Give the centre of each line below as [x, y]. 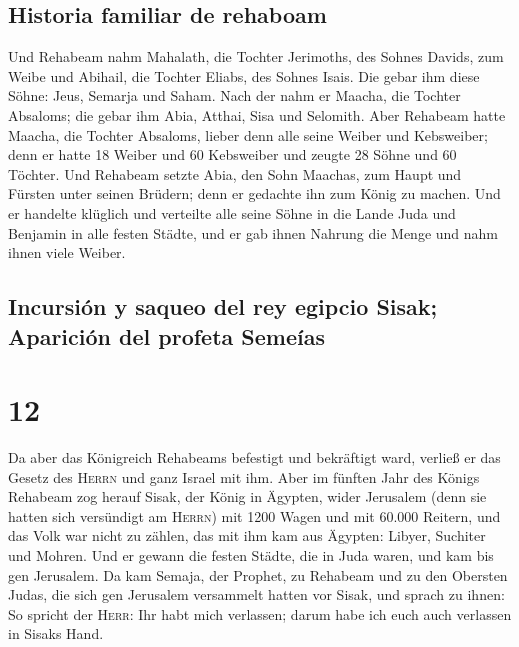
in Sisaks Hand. [56, 633]
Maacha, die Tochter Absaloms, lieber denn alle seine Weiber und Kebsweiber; [248, 134]
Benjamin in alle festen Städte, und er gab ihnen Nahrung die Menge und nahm [253, 232]
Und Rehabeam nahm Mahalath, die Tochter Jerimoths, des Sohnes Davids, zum [256, 56]
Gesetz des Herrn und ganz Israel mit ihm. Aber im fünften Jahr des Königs [244, 476]
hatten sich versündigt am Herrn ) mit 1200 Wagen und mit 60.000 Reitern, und [254, 515]
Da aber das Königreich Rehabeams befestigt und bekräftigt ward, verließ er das [254, 457]
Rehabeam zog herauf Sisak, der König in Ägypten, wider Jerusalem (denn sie [247, 496]
